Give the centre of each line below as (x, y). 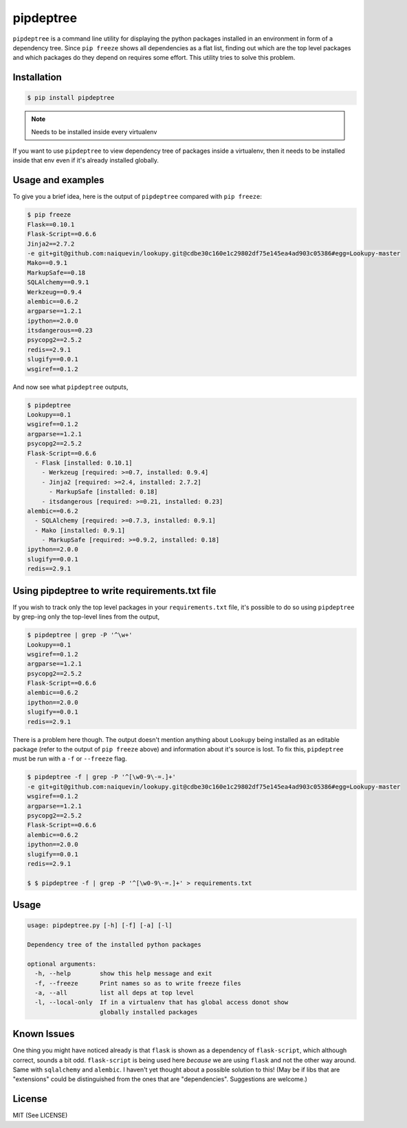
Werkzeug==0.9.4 (55, 292)
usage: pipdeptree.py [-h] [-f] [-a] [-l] (100, 925)
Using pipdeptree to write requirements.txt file (114, 591)
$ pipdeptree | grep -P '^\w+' (80, 635)
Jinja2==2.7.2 (51, 244)
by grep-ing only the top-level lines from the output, (86, 617)
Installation (37, 77)
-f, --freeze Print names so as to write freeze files (138, 983)
